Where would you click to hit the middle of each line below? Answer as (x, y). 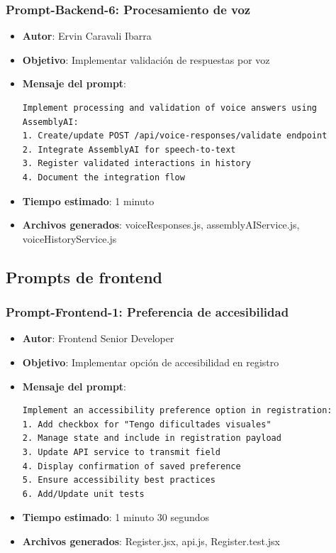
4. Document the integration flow (103, 177)
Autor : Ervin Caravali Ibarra (87, 36)
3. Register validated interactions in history (136, 164)
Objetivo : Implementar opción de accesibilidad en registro (151, 362)
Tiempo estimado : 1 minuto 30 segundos (116, 517)
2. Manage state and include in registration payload (152, 438)
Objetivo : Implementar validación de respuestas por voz (146, 59)
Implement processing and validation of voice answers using (170, 108)
